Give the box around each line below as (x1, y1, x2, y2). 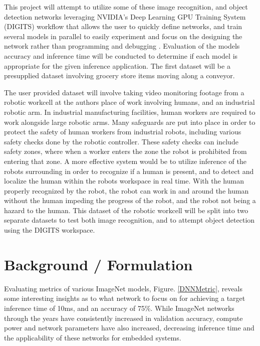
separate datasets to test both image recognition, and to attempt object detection (4, 215, 255, 225)
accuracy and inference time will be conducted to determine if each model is (4, 50, 238, 61)
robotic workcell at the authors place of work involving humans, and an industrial (4, 97, 255, 107)
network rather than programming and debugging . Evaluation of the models (4, 41, 240, 51)
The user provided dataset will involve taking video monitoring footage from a (4, 87, 244, 97)
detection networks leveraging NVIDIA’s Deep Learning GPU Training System (4, 11, 246, 22)
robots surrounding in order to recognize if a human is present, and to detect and (4, 165, 254, 176)
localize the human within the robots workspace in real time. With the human (4, 176, 244, 186)
